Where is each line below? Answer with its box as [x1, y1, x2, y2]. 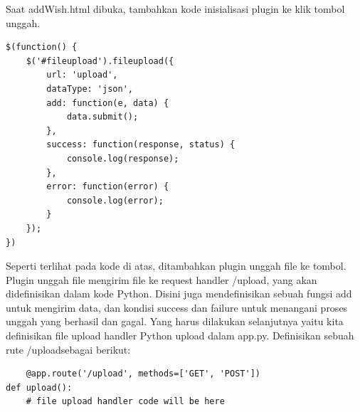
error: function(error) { [46, 181, 169, 192]
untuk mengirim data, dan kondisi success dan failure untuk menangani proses [6, 300, 348, 315]
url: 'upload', [46, 70, 118, 80]
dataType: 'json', [46, 83, 133, 94]
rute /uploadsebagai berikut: [6, 342, 131, 356]
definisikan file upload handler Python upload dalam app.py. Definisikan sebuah [6, 328, 354, 343]
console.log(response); [66, 153, 179, 164]
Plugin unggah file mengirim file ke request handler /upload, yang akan [6, 272, 317, 287]
